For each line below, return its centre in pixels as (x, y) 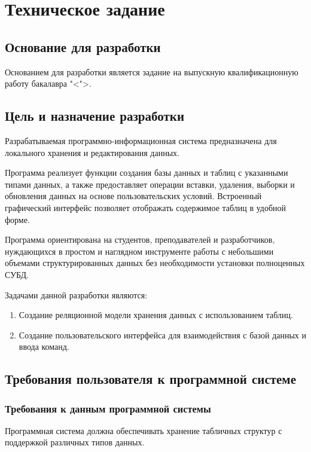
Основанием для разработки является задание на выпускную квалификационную (152, 71)
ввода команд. (44, 346)
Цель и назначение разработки (95, 116)
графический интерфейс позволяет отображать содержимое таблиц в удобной (146, 207)
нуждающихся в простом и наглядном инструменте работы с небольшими (139, 251)
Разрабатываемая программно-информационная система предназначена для (141, 140)
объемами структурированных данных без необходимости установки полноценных (155, 263)
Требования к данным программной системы (108, 408)
